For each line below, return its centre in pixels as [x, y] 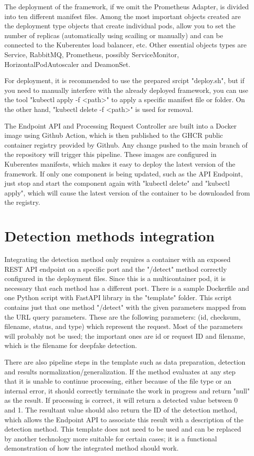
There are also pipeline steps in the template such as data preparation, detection [125, 361]
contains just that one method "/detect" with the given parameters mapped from [125, 307]
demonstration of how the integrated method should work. [92, 448]
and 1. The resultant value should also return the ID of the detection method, [121, 409]
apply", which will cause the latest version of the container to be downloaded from [127, 192]
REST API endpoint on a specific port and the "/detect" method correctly [116, 269]
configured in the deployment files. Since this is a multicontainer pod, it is [115, 278]
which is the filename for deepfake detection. [71, 345]
